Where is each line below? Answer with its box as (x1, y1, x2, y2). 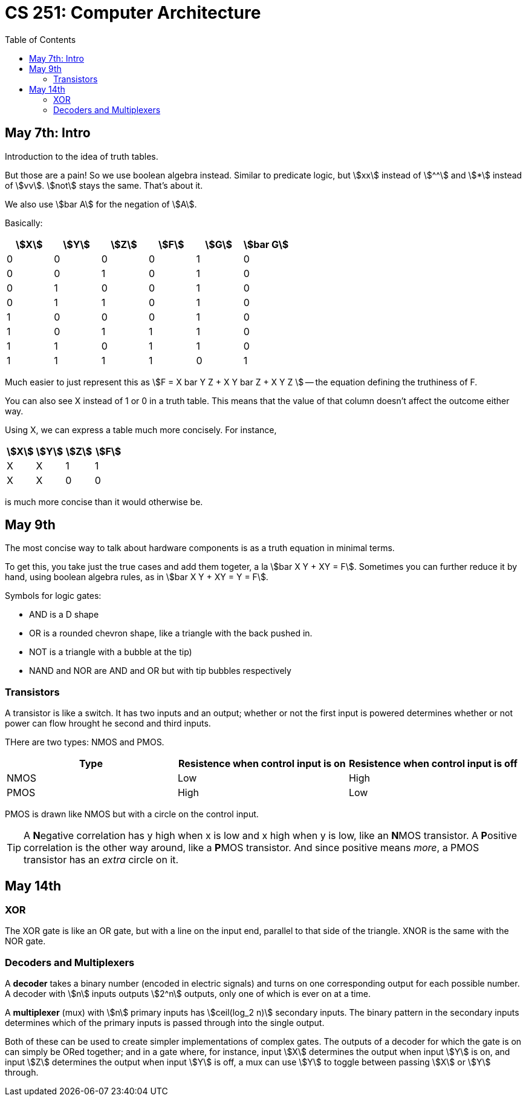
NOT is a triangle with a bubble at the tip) (29, 647, 192, 658)
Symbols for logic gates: (5, 590, 102, 601)
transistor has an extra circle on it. (24, 854, 179, 866)
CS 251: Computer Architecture (5, 2, 261, 23)
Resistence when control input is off (348, 757, 518, 770)
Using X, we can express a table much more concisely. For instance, (5, 424, 277, 435)
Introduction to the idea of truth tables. (5, 151, 158, 162)
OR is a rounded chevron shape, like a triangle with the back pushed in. (29, 628, 313, 639)
